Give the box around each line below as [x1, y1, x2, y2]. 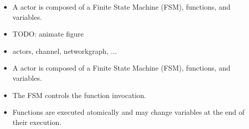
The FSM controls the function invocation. [12, 89, 146, 100]
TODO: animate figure [12, 28, 84, 39]
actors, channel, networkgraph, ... [12, 45, 117, 56]
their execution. [12, 116, 62, 127]
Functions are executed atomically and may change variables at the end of [12, 107, 245, 117]
